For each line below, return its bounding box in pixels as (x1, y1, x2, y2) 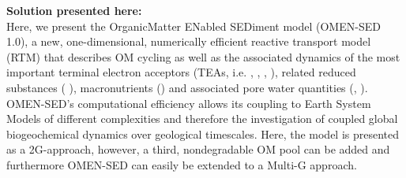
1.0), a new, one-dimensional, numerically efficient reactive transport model (6, 33, 371, 50)
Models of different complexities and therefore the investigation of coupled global (6, 110, 398, 127)
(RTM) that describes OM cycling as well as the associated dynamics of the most (6, 48, 400, 65)
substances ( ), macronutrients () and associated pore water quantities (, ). (6, 79, 368, 95)
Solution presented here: (6, 2, 142, 18)
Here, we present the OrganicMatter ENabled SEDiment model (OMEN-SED (6, 17, 381, 34)
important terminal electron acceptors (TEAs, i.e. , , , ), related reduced (6, 64, 356, 80)
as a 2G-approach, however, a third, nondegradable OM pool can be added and (6, 141, 390, 158)
